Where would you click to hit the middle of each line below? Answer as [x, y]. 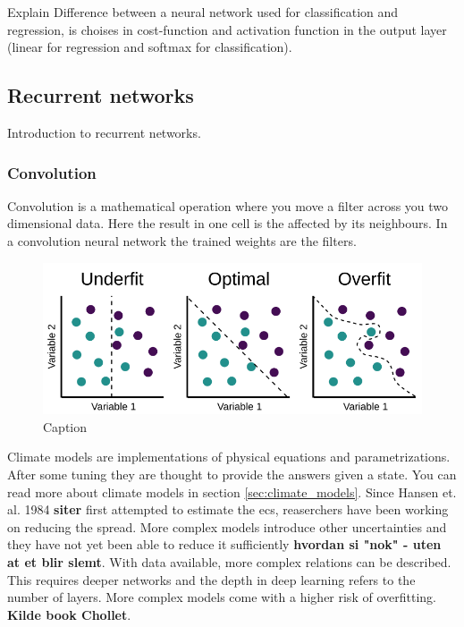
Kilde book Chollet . [69, 614]
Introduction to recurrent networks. [104, 132]
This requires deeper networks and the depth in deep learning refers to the [211, 579]
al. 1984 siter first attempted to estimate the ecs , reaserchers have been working [228, 509]
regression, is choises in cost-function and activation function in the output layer [227, 29]
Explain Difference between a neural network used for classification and [203, 12]
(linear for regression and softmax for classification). [150, 47]
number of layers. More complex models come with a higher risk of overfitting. [222, 597]
